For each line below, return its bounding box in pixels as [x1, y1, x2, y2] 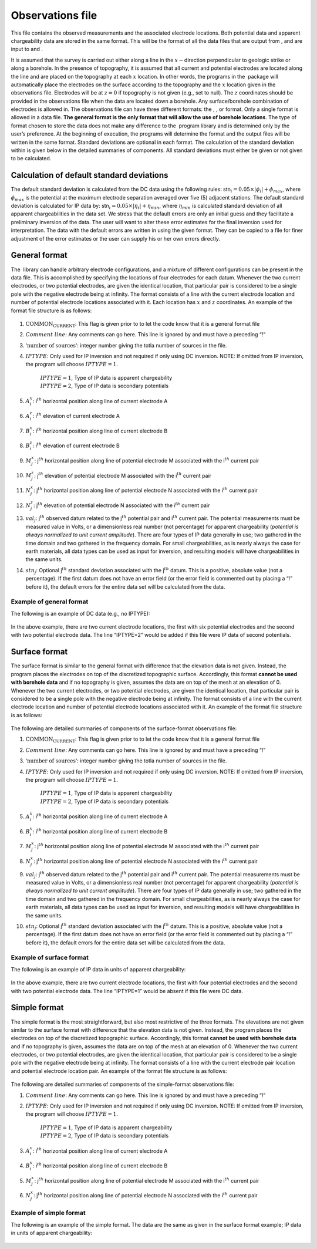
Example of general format [11, 598, 89, 606]
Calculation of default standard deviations [11, 170, 168, 180]
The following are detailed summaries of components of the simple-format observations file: [11, 1081, 234, 1088]
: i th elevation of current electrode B [32, 441, 120, 449]
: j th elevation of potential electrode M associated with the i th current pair [34, 471, 211, 479]
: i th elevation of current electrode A [32, 411, 120, 420]
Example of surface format [11, 954, 89, 962]
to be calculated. [11, 155, 52, 162]
